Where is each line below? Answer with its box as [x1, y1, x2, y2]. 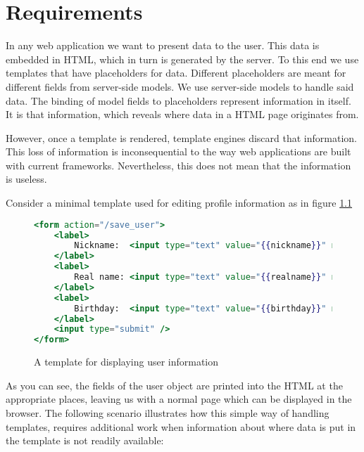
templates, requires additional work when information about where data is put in [6, 419, 356, 434]
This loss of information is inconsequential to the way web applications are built [6, 144, 351, 159]
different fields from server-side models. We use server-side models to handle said [6, 79, 354, 93]
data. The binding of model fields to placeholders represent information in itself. [6, 93, 351, 108]
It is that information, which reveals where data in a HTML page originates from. [6, 107, 359, 122]
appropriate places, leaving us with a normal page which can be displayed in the [6, 392, 352, 406]
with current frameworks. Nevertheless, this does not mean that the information [6, 157, 351, 172]
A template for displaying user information [34, 354, 219, 369]
